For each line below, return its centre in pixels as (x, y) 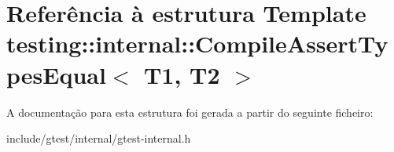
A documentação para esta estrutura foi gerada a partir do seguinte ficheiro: (190, 112)
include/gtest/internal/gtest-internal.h (99, 138)
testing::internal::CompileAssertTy (197, 43)
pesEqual (56, 74)
